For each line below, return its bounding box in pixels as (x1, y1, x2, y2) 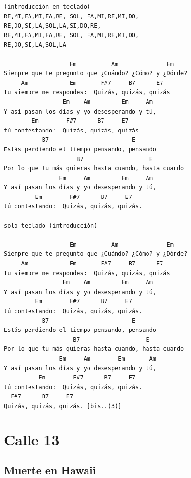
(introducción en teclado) (4, 3, 90, 10)
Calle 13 (4, 429, 59, 449)
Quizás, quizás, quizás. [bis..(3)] (4, 402, 122, 410)
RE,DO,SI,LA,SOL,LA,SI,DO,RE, (4, 22, 101, 30)
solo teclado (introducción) (4, 222, 98, 229)
